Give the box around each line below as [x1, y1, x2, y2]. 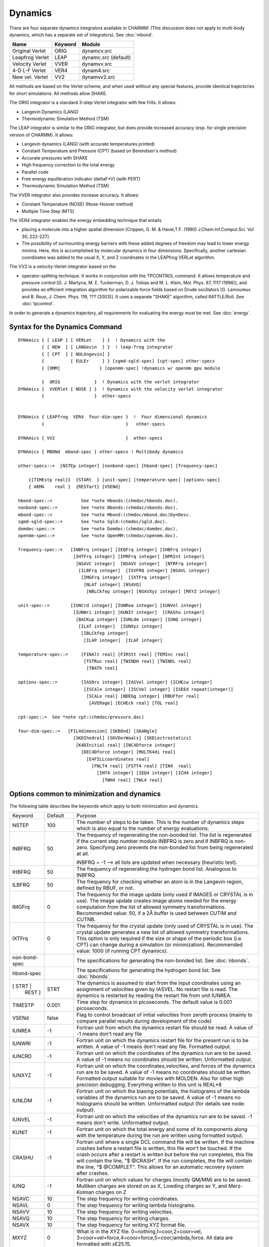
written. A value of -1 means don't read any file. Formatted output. [76, 1043, 231, 1050]
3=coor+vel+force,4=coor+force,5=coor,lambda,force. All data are [76, 1234, 233, 1241]
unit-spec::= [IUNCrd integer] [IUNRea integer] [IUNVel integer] [18, 603, 202, 608]
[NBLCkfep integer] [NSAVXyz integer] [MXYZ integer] [86, 589, 221, 595]
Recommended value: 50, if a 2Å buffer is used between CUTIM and [76, 909, 237, 916]
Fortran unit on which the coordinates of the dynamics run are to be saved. [76, 1049, 252, 1056]
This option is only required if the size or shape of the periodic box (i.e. [76, 935, 243, 942]
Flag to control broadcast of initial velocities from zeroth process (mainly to [76, 1011, 253, 1018]
